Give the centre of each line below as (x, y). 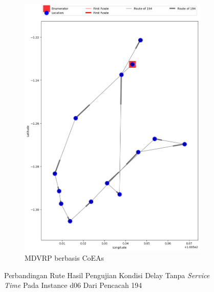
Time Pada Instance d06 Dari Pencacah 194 (73, 285)
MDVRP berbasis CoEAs (65, 258)
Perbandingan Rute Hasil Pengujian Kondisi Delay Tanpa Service (107, 275)
